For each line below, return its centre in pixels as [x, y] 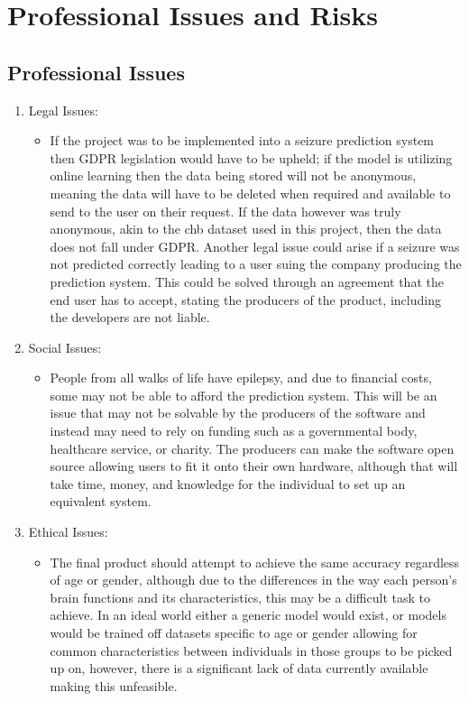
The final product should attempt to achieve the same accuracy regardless [255, 562]
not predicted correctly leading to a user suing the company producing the [256, 264]
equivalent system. [101, 501]
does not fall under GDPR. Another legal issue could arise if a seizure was [255, 246]
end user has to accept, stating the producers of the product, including [245, 299]
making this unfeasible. [114, 685]
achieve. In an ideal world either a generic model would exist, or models [248, 615]
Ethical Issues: [68, 532]
